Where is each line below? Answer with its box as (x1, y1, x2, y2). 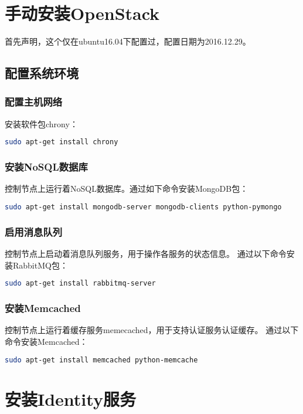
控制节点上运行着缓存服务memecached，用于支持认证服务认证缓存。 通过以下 (5, 324, 299, 336)
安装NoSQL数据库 (5, 160, 88, 174)
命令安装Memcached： (5, 335, 88, 347)
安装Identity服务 (5, 386, 136, 410)
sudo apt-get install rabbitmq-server (5, 279, 156, 288)
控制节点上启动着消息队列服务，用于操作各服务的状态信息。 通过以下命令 (5, 247, 287, 260)
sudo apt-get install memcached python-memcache (5, 355, 198, 364)
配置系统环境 (5, 64, 79, 82)
